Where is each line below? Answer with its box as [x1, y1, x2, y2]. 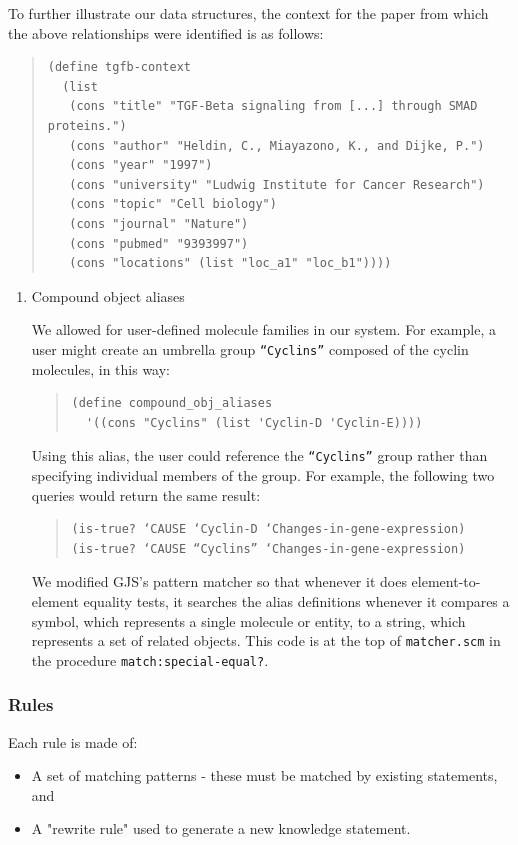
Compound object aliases [31, 285, 185, 306]
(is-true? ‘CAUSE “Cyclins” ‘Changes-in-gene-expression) [71, 541, 466, 556]
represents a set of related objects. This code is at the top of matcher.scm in [31, 630, 501, 651]
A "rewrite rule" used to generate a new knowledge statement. [31, 818, 411, 839]
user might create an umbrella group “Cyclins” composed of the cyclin [31, 338, 469, 359]
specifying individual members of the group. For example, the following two [31, 465, 495, 485]
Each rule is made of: [8, 731, 138, 752]
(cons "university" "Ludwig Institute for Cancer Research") [69, 177, 485, 192]
